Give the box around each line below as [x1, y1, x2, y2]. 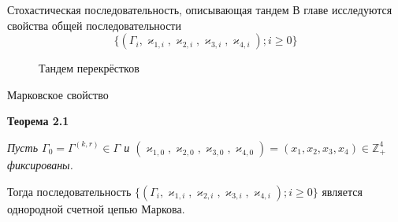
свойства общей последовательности [7, 17, 181, 33]
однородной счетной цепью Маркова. [7, 200, 185, 216]
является [322, 183, 363, 199]
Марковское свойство [7, 86, 109, 102]
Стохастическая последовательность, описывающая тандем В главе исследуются [7, 2, 392, 17]
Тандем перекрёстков [39, 60, 139, 76]
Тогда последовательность [7, 183, 132, 199]
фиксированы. [7, 156, 73, 172]
